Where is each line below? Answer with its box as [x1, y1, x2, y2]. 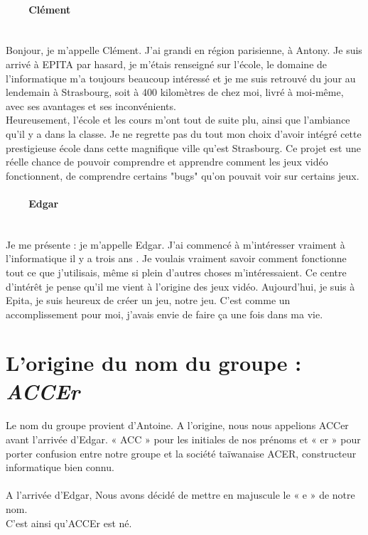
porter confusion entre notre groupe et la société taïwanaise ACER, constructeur [6, 445, 357, 460]
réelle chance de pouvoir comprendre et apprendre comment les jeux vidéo [6, 154, 328, 169]
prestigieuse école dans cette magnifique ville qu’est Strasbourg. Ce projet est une [6, 140, 361, 155]
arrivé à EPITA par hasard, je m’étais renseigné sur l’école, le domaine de [6, 56, 328, 71]
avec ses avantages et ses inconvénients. [6, 98, 176, 113]
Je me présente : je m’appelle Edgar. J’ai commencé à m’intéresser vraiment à [6, 237, 345, 252]
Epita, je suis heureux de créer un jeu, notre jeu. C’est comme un [6, 293, 291, 308]
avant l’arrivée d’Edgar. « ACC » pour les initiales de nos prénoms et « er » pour [6, 432, 361, 447]
